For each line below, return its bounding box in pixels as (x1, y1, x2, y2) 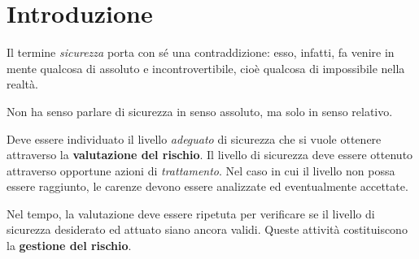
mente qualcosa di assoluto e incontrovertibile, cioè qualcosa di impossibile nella (7, 59, 405, 76)
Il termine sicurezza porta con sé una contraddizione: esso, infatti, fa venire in (7, 44, 395, 61)
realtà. (7, 76, 38, 93)
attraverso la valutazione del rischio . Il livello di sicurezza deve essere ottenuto (7, 146, 413, 163)
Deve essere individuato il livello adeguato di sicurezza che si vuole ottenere (7, 130, 382, 147)
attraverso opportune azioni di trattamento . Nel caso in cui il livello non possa (7, 162, 395, 179)
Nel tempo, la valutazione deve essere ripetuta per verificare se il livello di (7, 205, 375, 222)
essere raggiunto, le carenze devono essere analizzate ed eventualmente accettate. (7, 178, 408, 195)
